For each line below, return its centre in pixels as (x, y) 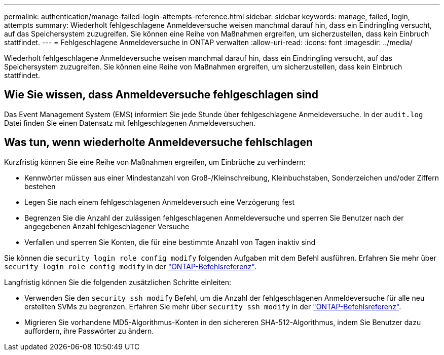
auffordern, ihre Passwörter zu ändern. (89, 331)
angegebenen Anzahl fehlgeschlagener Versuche (107, 226)
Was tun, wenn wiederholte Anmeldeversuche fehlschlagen (159, 143)
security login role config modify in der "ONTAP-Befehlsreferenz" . (130, 266)
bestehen (40, 186)
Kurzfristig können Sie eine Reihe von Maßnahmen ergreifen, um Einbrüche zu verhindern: (155, 162)
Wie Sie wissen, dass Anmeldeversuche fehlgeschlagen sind (161, 95)
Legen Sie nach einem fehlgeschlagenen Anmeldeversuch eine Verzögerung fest (160, 202)
